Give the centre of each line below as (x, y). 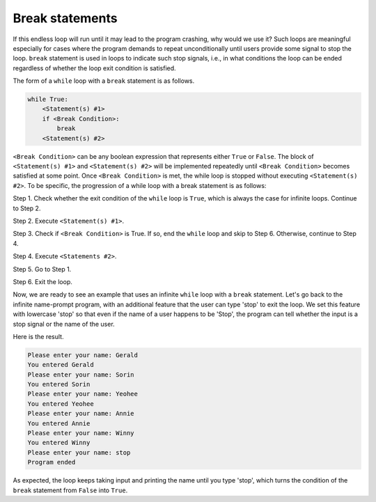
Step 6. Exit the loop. (42, 281)
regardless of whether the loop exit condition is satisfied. (95, 68)
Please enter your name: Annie (81, 414)
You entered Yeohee (61, 403)
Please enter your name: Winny (81, 433)
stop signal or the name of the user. (64, 324)
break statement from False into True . (70, 490)
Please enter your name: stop (79, 452)
